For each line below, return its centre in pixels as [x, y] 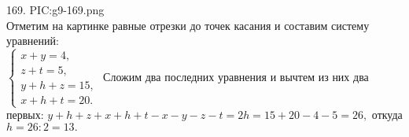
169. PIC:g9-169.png [55, 9]
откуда [387, 115]
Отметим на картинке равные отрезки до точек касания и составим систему [188, 25]
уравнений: [33, 41]
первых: [25, 115]
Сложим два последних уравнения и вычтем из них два [236, 76]
